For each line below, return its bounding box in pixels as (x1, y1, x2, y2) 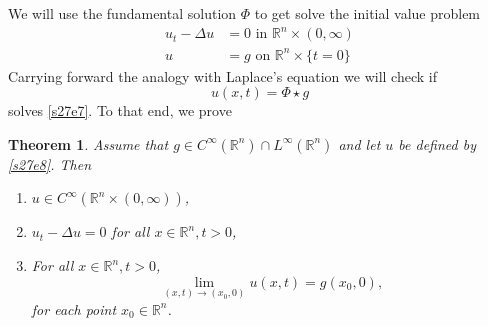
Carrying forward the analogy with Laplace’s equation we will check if (8, 65, 437, 86)
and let (338, 133, 381, 154)
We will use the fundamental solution (8, 3, 237, 23)
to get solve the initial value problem (254, 3, 481, 23)
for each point (31, 298, 117, 319)
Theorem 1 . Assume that (8, 133, 169, 154)
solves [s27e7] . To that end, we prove (8, 100, 232, 121)
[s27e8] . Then (8, 153, 92, 174)
